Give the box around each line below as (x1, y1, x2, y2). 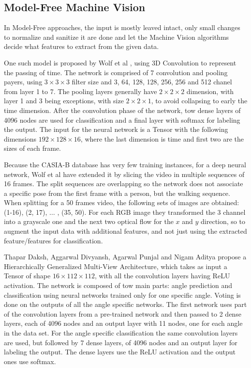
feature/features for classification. (4, 235, 103, 245)
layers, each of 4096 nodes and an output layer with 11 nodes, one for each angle (4, 318, 243, 328)
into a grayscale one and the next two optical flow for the (4, 216, 174, 226)
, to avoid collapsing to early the (151, 96, 248, 106)
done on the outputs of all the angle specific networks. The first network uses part (4, 299, 247, 309)
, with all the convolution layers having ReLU (95, 271, 230, 281)
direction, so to (201, 216, 245, 226)
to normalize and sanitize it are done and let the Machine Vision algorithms (4, 32, 229, 42)
